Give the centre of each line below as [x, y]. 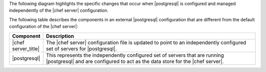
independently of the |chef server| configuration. [59, 10]
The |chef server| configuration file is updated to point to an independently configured [146, 42]
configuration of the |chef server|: [44, 27]
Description [60, 36]
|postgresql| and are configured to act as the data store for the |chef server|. [135, 61]
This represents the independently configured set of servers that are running [135, 55]
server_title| [26, 48]
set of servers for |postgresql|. [81, 48]
